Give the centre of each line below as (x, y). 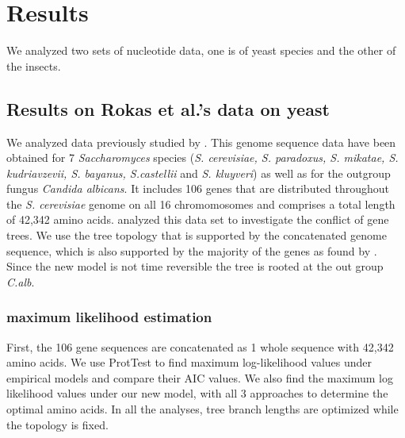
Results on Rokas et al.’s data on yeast (168, 108)
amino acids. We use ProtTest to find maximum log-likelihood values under (189, 362)
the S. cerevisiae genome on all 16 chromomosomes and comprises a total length (201, 204)
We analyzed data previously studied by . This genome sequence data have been (201, 142)
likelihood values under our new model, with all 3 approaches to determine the (197, 393)
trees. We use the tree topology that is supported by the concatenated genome (197, 235)
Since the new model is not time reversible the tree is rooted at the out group (195, 266)
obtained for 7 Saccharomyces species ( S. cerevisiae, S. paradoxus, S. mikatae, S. (202, 158)
